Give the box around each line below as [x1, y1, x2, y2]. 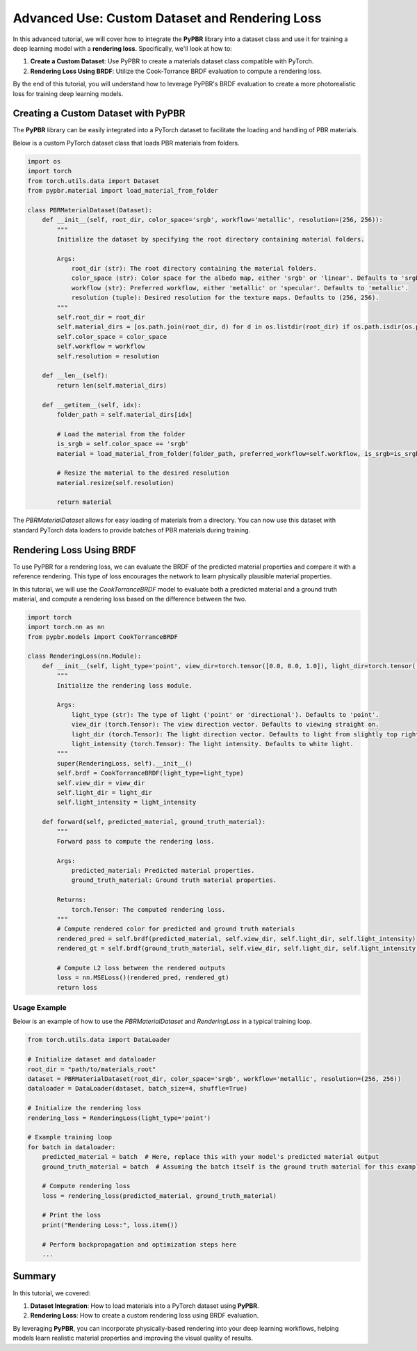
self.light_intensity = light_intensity [56, 798, 197, 807]
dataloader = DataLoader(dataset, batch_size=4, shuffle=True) [27, 1084, 248, 1093]
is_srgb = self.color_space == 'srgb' [56, 440, 189, 448]
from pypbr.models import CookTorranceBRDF [27, 633, 179, 640]
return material [56, 498, 113, 506]
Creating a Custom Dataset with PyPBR [13, 108, 186, 120]
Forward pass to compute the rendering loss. [56, 837, 215, 845]
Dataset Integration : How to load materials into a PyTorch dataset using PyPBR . [30, 1302, 260, 1310]
